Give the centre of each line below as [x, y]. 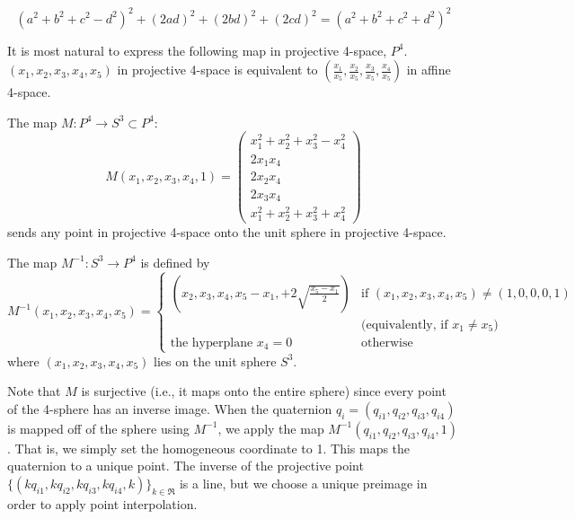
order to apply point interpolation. [102, 503]
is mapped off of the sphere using [98, 428]
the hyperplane [212, 343]
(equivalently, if [405, 325]
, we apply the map [271, 428]
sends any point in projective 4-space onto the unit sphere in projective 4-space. [227, 232]
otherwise [387, 343]
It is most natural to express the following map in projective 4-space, [197, 50]
